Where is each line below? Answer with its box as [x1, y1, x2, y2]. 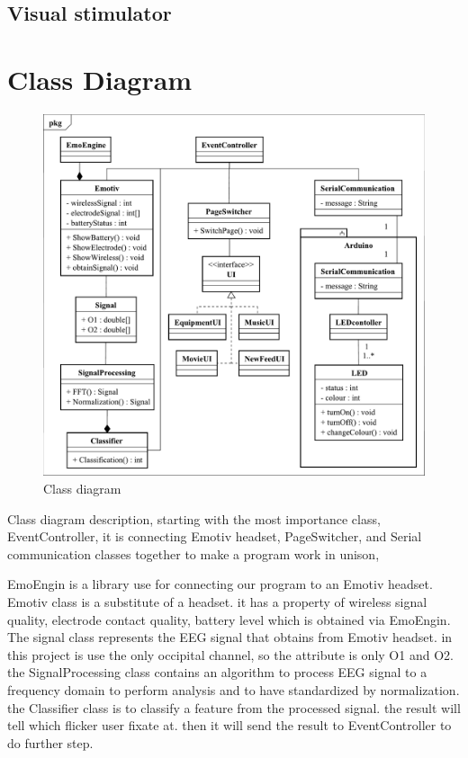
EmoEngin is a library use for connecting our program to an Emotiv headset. [7, 575, 433, 593]
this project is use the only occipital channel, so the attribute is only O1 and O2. [7, 645, 454, 664]
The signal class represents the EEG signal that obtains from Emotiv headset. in [7, 628, 453, 647]
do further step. [7, 733, 94, 752]
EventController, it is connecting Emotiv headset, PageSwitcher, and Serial [7, 527, 422, 546]
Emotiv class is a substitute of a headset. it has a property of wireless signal [7, 592, 427, 611]
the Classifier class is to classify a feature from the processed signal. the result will [7, 698, 461, 717]
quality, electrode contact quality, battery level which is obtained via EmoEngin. [7, 610, 451, 629]
